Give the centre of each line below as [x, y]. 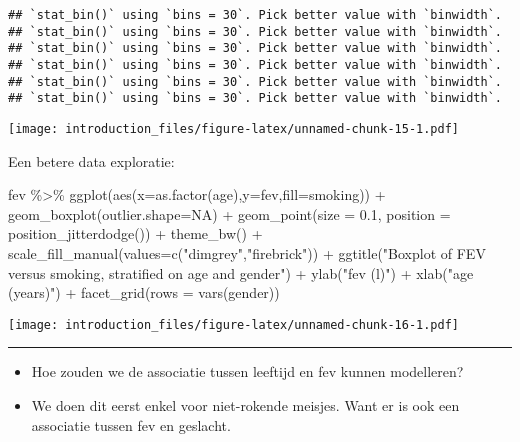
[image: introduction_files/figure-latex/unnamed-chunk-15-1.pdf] [234, 128]
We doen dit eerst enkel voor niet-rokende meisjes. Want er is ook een [245, 405]
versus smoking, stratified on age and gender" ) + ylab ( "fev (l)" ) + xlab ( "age [241, 272]
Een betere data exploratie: [91, 160]
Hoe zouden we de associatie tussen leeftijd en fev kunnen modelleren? [247, 371]
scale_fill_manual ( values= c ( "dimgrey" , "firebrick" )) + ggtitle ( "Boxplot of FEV [247, 252]
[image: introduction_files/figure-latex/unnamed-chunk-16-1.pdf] [234, 324]
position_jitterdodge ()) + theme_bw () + [135, 233]
